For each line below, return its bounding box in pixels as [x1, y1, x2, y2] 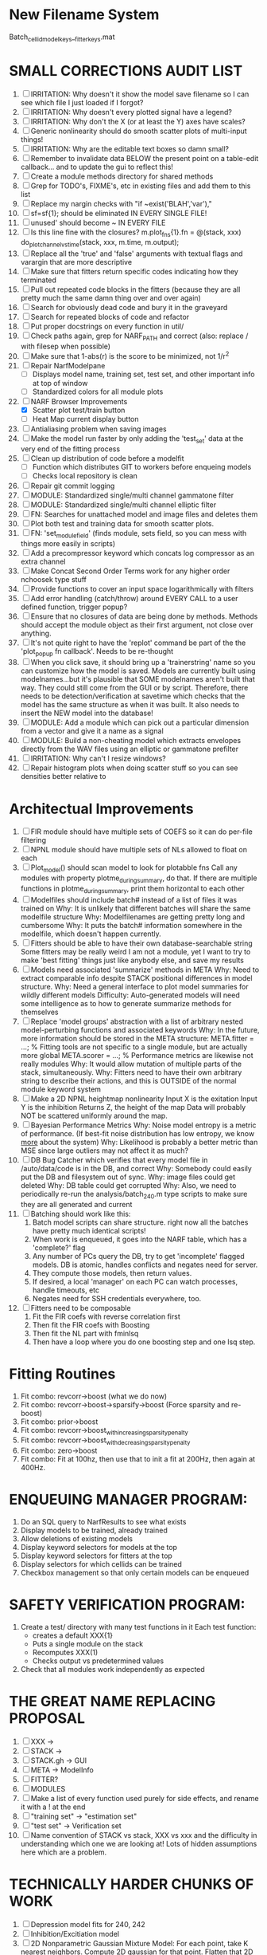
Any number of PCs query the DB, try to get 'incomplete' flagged [32, 1251, 245, 1261]
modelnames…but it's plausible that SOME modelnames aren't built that [20, 675, 255, 684]
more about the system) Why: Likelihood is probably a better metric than [20, 1137, 258, 1147]
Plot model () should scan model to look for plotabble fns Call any [30, 863, 238, 875]
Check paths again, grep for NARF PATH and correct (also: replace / [30, 331, 249, 343]
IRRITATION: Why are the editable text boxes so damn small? [30, 144, 230, 153]
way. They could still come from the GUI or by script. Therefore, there [20, 683, 249, 693]
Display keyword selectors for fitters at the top [20, 1551, 173, 1560]
